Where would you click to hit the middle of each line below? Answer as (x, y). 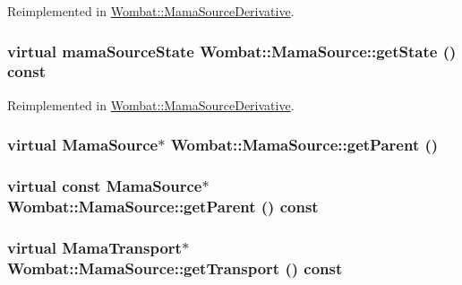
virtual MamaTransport (94, 247)
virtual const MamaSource (105, 186)
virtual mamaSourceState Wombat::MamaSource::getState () (232, 51)
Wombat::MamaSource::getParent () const (163, 207)
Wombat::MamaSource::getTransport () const (175, 268)
